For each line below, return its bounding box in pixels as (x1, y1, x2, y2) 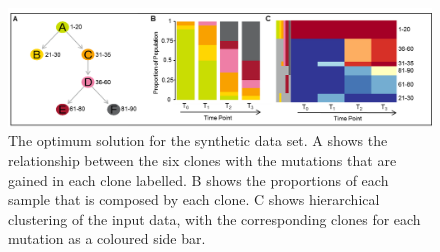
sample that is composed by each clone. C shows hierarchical (8, 189, 380, 210)
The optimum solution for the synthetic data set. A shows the (8, 130, 388, 151)
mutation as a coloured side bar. (8, 228, 206, 249)
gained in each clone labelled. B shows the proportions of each (8, 169, 389, 190)
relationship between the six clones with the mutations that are (8, 150, 397, 171)
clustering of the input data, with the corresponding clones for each (8, 208, 421, 229)
